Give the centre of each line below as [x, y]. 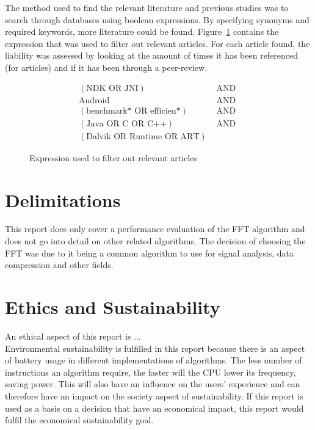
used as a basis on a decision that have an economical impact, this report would [154, 408]
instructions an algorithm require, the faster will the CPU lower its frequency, [150, 372]
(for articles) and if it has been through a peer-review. [106, 67]
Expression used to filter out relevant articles [113, 157]
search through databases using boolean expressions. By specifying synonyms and [157, 19]
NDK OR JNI [112, 88]
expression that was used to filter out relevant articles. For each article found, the [157, 43]
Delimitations [63, 199]
